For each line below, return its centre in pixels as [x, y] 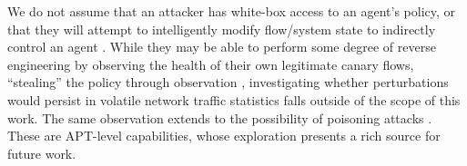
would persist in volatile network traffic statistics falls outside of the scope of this [234, 99]
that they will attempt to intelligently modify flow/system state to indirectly [222, 29]
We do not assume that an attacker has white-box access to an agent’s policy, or [232, 11]
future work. [42, 153]
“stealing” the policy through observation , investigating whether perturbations [228, 82]
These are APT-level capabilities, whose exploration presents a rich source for [224, 136]
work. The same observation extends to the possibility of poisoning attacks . [220, 117]
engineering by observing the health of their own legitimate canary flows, [211, 64]
